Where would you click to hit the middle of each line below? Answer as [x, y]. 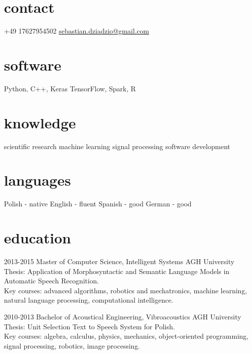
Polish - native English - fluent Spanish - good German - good [98, 204]
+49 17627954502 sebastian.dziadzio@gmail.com [77, 31]
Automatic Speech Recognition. [52, 281]
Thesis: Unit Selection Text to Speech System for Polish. [90, 326]
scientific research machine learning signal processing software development [117, 146]
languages [37, 180]
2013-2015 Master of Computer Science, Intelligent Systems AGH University [119, 261]
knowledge [40, 122]
